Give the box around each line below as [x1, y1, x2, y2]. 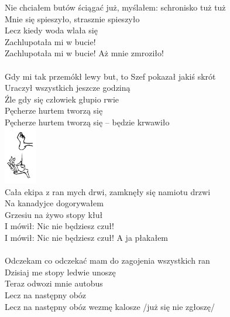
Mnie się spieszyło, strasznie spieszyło [5, 12, 140, 25]
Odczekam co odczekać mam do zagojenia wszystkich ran [5, 254, 210, 267]
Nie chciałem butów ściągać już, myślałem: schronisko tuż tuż [5, 1, 226, 13]
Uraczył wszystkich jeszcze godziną [5, 81, 131, 94]
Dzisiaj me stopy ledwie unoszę [5, 265, 116, 278]
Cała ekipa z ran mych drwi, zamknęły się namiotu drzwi [5, 185, 211, 197]
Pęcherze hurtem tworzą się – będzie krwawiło [5, 115, 170, 128]
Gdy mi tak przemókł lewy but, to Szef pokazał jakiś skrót [5, 70, 216, 82]
